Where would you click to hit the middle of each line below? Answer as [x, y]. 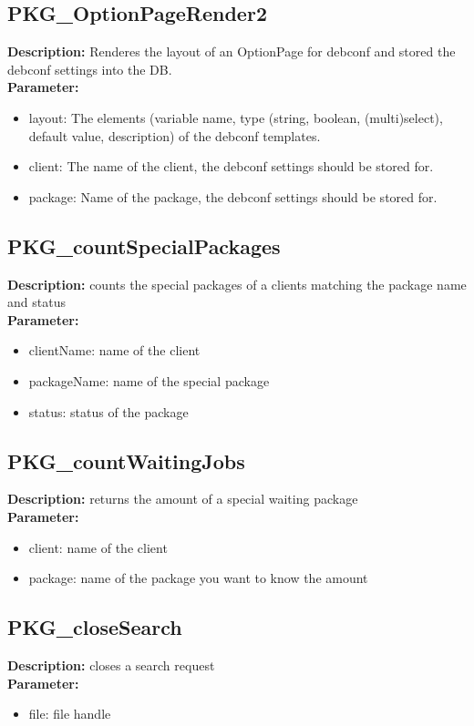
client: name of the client [98, 547]
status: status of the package [108, 411]
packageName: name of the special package [149, 380]
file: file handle [70, 714]
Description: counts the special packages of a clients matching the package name [237, 284]
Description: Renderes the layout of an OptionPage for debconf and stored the [232, 51]
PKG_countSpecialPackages [144, 245]
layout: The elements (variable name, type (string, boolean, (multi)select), [236, 117]
